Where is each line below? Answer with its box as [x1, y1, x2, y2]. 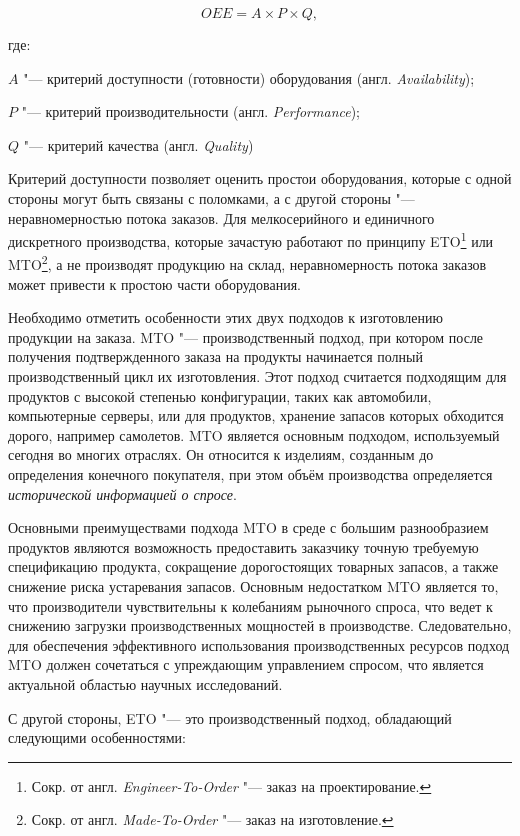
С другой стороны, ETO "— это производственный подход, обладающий [8, 707, 452, 728]
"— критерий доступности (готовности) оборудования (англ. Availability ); [23, 67, 475, 88]
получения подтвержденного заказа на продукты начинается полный [8, 346, 423, 367]
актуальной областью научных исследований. [8, 673, 283, 694]
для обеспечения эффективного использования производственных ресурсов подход [8, 634, 510, 655]
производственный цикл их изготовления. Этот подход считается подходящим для [8, 366, 507, 387]
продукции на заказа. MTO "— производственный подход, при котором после [8, 326, 484, 347]
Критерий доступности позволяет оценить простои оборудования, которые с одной [8, 168, 512, 189]
